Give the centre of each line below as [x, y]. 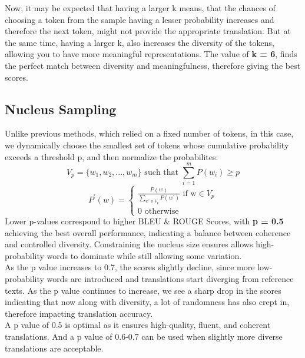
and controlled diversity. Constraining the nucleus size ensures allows [129, 244]
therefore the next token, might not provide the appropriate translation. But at [148, 31]
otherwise [162, 211]
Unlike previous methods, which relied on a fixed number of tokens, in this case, [149, 133]
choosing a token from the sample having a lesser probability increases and [140, 19]
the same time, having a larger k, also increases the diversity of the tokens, [140, 42]
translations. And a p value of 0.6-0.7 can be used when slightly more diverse [144, 337]
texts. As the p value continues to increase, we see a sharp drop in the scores [143, 290]
